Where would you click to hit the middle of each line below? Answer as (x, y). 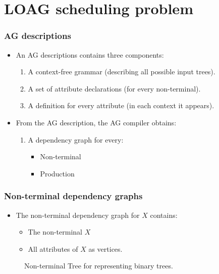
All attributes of (53, 248)
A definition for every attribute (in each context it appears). (121, 105)
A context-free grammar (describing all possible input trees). (122, 72)
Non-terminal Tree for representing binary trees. (99, 266)
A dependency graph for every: (76, 139)
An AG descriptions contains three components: (90, 54)
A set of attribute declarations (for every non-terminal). (114, 88)
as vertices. (105, 248)
